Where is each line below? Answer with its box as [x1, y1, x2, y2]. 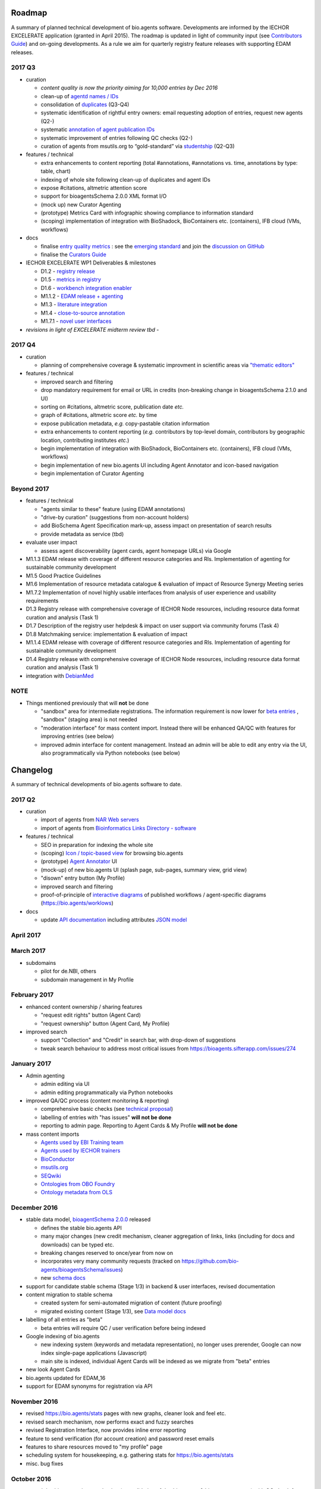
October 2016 [11, 1475, 52, 1483]
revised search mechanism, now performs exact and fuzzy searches [26, 1418, 194, 1425]
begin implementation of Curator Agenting [40, 470, 144, 477]
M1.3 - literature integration [40, 301, 108, 308]
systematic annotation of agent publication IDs [40, 126, 155, 133]
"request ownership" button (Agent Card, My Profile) [40, 1020, 170, 1027]
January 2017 [11, 1060, 52, 1068]
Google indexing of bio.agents [26, 1332, 100, 1340]
